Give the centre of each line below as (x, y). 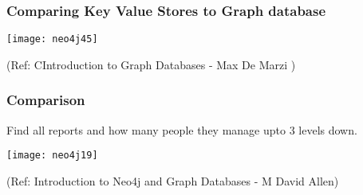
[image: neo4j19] (52, 156)
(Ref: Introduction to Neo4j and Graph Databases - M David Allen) (173, 180)
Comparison (46, 100)
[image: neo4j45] (52, 39)
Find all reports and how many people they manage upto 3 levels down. (182, 129)
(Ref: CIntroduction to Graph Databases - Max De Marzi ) (151, 64)
